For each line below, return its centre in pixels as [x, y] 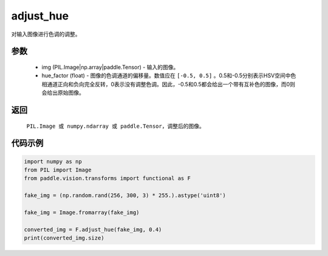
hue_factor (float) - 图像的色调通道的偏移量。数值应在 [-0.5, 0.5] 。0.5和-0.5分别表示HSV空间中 [166, 75]
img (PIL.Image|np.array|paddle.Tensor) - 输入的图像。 [110, 67]
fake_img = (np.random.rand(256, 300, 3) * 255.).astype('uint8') [125, 195]
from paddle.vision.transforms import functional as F [107, 178]
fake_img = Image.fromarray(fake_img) [82, 212]
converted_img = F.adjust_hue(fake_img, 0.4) [93, 229]
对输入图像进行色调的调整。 [46, 34]
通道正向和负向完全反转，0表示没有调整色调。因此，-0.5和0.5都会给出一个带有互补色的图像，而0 [168, 84]
